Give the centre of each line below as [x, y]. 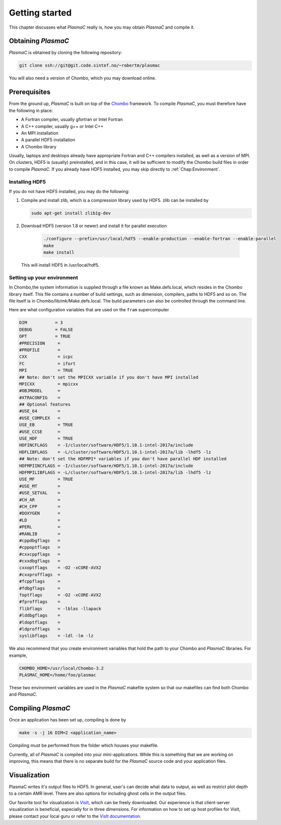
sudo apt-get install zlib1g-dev [71, 213]
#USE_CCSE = [40, 431]
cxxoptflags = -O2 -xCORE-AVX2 [60, 568]
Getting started [40, 13]
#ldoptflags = [40, 622]
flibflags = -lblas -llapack [60, 609]
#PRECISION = [40, 343]
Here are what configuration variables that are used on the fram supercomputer [89, 310]
